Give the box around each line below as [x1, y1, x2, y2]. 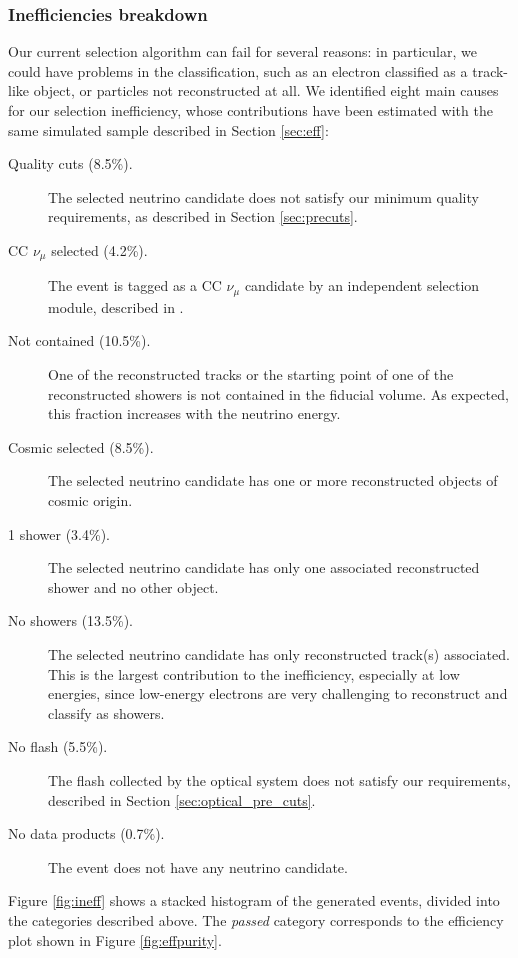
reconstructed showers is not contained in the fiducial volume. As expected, [48, 383, 509, 404]
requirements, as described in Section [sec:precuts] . [48, 206, 358, 227]
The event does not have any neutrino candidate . [48, 856, 348, 877]
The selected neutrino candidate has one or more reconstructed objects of [48, 470, 498, 491]
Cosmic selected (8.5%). [8, 436, 154, 457]
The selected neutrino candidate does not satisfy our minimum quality [48, 186, 479, 207]
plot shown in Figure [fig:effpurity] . [8, 929, 222, 950]
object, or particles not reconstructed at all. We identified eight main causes [33, 80, 499, 101]
